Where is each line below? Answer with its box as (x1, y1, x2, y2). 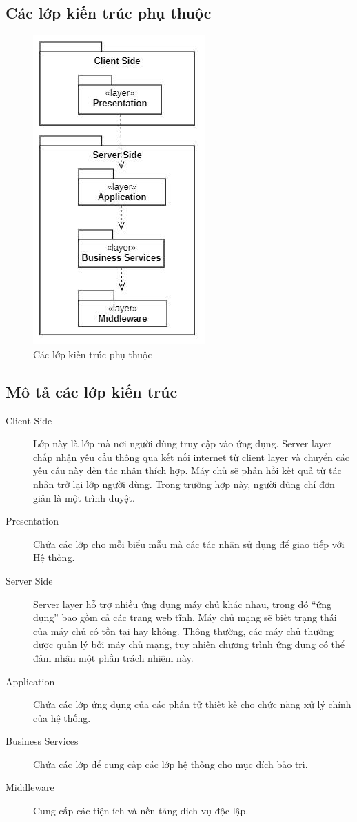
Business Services (6, 734, 79, 748)
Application (6, 674, 55, 688)
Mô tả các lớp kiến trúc (6, 380, 178, 402)
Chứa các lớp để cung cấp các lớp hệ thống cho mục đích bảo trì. (33, 756, 308, 771)
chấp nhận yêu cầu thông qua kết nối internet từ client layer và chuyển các (33, 449, 349, 464)
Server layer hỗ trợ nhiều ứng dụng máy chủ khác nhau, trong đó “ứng (33, 596, 332, 611)
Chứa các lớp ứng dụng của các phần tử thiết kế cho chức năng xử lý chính (33, 697, 351, 712)
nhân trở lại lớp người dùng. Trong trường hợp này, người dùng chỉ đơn (33, 476, 335, 491)
